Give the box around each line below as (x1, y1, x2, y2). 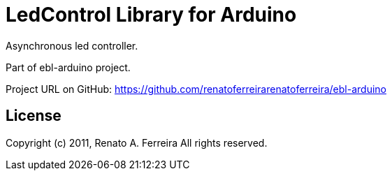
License (6, 107, 61, 125)
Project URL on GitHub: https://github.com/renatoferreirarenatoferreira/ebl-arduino (6, 82, 386, 95)
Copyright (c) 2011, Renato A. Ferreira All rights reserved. (6, 136, 268, 149)
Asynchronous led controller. (6, 39, 138, 52)
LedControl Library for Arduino (6, 3, 297, 27)
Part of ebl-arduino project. (6, 61, 131, 73)
